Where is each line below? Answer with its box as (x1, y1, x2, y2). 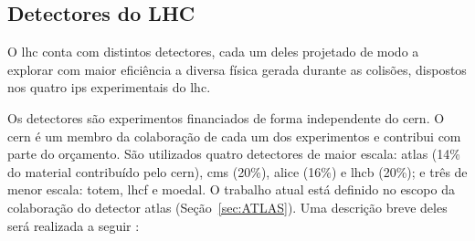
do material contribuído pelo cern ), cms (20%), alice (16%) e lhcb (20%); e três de (7, 162, 468, 181)
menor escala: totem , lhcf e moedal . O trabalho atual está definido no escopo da (7, 180, 455, 199)
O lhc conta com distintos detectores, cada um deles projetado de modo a (7, 42, 419, 61)
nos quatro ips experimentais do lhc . (7, 78, 211, 97)
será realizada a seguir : (7, 215, 140, 235)
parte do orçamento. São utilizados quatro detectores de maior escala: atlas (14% (7, 144, 460, 163)
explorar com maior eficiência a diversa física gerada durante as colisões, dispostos (7, 59, 467, 79)
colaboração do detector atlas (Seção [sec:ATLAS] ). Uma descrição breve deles (7, 197, 448, 216)
